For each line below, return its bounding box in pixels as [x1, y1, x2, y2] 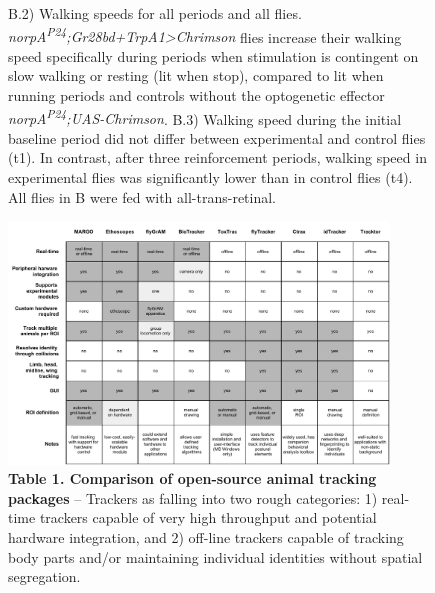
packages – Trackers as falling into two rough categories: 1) [8, 487, 378, 508]
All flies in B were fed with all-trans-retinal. [8, 186, 277, 207]
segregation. [8, 566, 81, 587]
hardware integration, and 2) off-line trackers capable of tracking [8, 526, 404, 547]
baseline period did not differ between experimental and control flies [8, 127, 426, 148]
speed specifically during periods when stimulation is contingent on [8, 45, 419, 66]
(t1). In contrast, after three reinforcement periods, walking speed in [8, 147, 427, 168]
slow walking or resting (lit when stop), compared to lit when [8, 65, 384, 86]
